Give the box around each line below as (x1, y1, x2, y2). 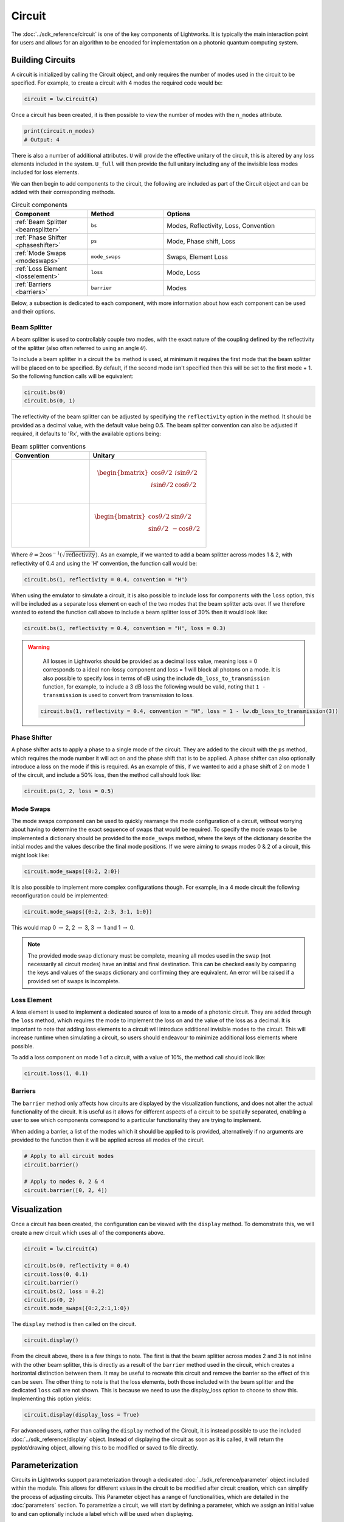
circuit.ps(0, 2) (24, 1297, 76, 1303)
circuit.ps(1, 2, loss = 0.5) (24, 788, 114, 794)
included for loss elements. (11, 169, 79, 176)
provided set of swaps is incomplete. (27, 977, 120, 984)
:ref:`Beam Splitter (15, 217, 67, 226)
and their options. (11, 308, 56, 315)
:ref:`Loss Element (15, 264, 67, 273)
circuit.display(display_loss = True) (24, 1411, 140, 1419)
